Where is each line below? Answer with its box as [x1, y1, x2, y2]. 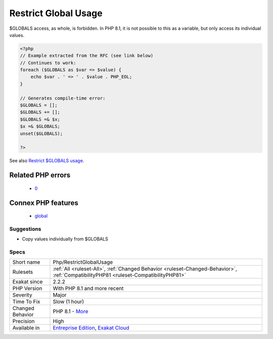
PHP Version [12, 285, 42, 292]
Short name [12, 259, 40, 266]
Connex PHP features [9, 199, 78, 207]
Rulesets [12, 268, 33, 275]
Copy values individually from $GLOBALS [22, 236, 108, 242]
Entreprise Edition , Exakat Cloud [53, 324, 129, 331]
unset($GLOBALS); [20, 130, 63, 136]
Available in [12, 324, 40, 331]
